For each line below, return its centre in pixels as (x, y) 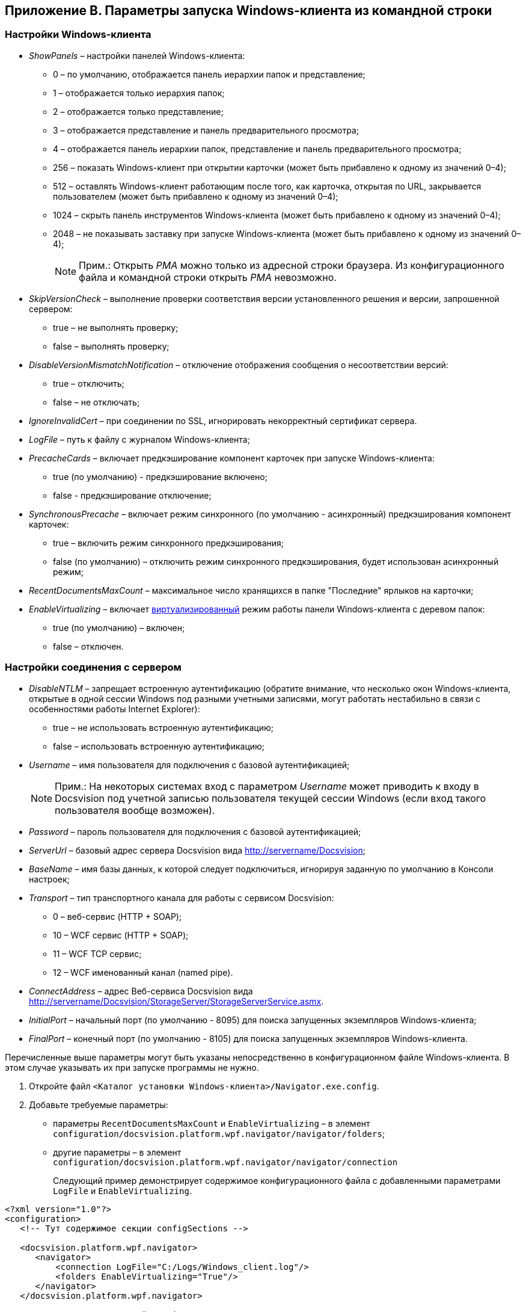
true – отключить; (89, 383)
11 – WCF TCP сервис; (97, 953)
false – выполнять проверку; (111, 346)
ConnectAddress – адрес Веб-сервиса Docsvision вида (141, 991)
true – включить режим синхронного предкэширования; (169, 543)
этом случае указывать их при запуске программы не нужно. (132, 1067)
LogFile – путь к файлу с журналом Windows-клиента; (139, 439)
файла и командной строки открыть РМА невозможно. (208, 277)
